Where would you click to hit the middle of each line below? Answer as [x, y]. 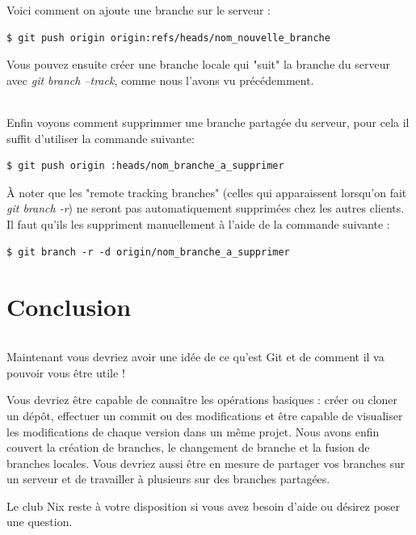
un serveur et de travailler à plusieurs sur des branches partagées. [168, 479]
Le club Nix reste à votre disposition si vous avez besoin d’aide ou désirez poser [204, 506]
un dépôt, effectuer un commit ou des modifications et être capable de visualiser [205, 415]
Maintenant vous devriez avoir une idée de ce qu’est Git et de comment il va [195, 357]
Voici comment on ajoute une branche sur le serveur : [139, 10]
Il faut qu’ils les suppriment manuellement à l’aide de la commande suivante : [198, 223]
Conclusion [69, 307]
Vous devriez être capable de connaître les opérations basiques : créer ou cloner [202, 400]
